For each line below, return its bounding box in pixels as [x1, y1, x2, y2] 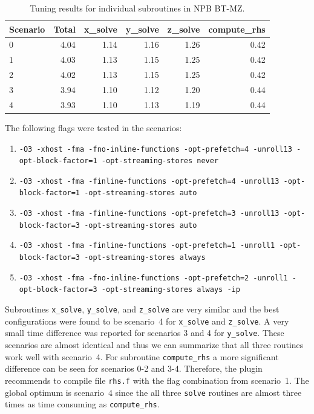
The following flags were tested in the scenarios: [5, 121, 182, 134]
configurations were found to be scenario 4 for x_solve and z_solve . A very [5, 314, 289, 327]
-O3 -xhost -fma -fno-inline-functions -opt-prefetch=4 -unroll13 [19, 144, 292, 154]
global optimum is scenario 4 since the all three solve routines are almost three [5, 386, 302, 398]
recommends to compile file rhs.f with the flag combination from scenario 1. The [5, 374, 309, 386]
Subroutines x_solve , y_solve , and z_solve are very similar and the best [5, 303, 280, 315]
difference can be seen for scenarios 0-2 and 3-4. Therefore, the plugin [5, 362, 263, 375]
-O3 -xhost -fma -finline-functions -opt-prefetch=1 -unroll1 [19, 241, 275, 250]
